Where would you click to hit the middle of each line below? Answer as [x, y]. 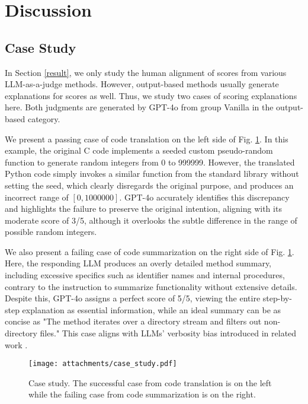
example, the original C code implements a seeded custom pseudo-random [139, 150]
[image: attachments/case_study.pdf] [103, 364]
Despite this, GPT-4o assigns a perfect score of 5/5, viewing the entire [133, 298]
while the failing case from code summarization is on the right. [142, 394]
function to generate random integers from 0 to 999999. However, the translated [150, 162]
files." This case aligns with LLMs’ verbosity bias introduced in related [168, 333]
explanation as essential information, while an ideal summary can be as [152, 309]
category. [44, 118]
